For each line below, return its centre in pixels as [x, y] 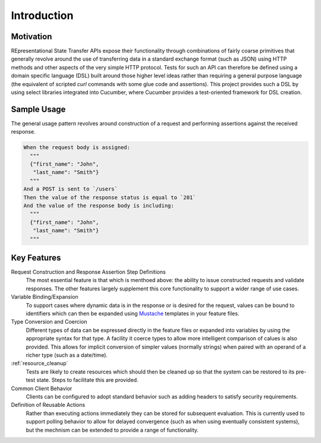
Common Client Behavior [42, 388]
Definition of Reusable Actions [48, 405]
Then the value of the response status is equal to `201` [110, 197]
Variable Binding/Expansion [45, 297]
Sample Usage [38, 109]
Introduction [42, 15]
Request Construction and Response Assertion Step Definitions [88, 272]
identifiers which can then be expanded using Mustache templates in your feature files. [133, 314]
